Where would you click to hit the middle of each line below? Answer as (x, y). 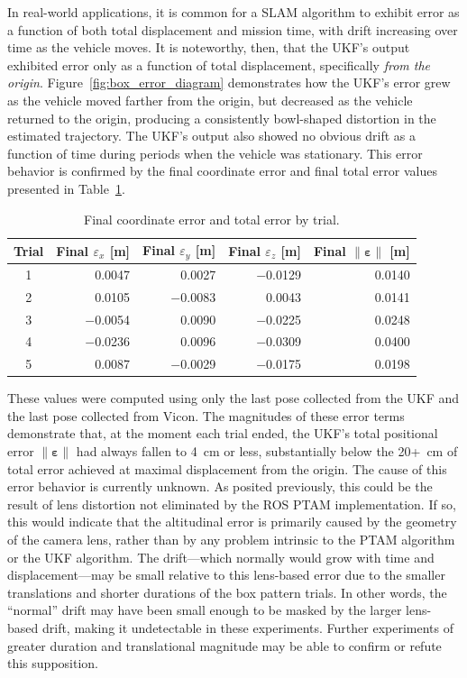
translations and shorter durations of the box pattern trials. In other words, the (227, 592)
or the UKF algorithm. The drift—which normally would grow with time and (221, 557)
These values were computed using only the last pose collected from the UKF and (233, 398)
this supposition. (53, 663)
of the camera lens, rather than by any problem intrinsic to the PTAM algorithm (231, 540)
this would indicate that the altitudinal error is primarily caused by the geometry (232, 522)
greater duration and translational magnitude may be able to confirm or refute (224, 645)
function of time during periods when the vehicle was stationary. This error (215, 153)
